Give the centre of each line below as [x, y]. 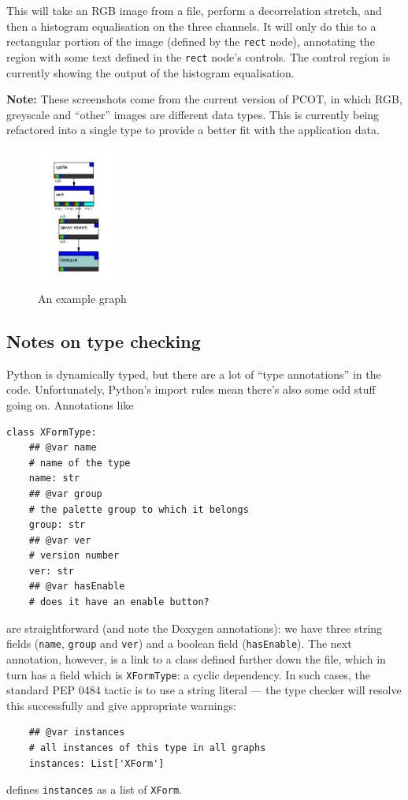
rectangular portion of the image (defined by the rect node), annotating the [191, 41]
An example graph [82, 298]
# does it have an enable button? [119, 602]
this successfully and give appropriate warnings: [121, 705]
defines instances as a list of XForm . [94, 789]
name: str [54, 479]
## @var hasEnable [77, 587]
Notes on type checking [104, 340]
